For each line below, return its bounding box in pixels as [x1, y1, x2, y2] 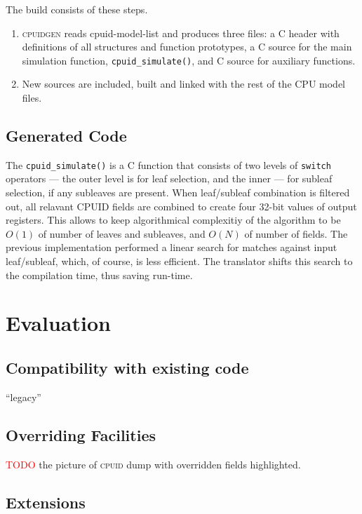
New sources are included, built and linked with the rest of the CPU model [22, 76, 346, 91]
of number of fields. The [244, 226, 348, 241]
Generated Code [6, 125, 127, 147]
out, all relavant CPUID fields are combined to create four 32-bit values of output [6, 198, 357, 213]
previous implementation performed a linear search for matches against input [6, 240, 337, 255]
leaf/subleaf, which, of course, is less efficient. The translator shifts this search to [6, 254, 353, 269]
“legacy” [6, 389, 41, 404]
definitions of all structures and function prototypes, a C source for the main [22, 39, 352, 54]
